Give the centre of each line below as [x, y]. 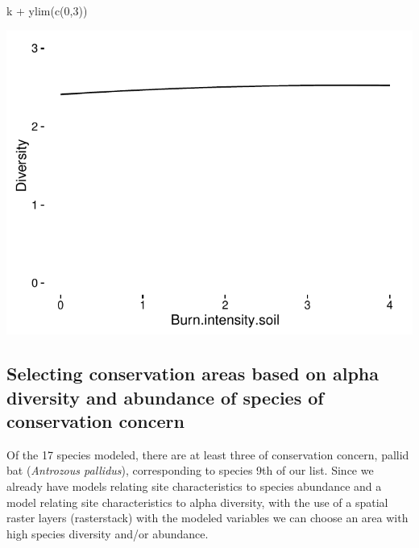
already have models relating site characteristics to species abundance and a [194, 486]
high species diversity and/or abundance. [108, 533]
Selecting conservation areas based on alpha [193, 374]
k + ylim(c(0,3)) [47, 10]
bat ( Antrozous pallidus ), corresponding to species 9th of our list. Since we [190, 470]
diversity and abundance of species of [165, 397]
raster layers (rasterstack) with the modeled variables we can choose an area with [207, 518]
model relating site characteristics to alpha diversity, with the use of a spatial [197, 502]
